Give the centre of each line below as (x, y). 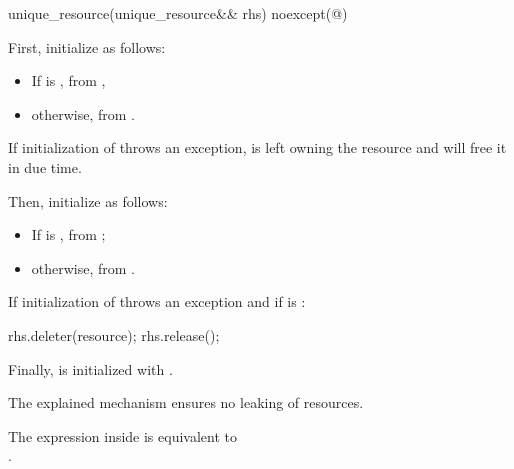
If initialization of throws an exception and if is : (157, 301)
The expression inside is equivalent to (122, 435)
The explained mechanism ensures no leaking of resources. (186, 402)
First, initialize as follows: (87, 46)
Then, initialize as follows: (88, 200)
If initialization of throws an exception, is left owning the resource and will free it (257, 147)
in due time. (45, 166)
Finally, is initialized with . (90, 368)
